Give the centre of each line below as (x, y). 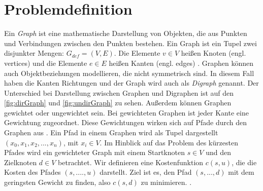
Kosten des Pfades (32, 172)
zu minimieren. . (166, 182)
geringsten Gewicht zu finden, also (57, 182)
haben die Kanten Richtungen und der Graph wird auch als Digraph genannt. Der (131, 83)
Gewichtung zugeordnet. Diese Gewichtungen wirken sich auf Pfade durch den (126, 122)
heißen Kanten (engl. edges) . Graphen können (181, 63)
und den (218, 152)
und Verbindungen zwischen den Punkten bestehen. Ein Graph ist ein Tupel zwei (130, 43)
